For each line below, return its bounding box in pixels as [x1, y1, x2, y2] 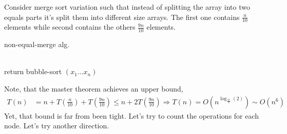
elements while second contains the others [4, 21, 136, 32]
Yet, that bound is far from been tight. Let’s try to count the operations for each [4, 110, 259, 121]
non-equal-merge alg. [4, 39, 70, 50]
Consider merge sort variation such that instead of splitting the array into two [4, 2, 250, 12]
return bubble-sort [4, 66, 62, 77]
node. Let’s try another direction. [4, 120, 109, 131]
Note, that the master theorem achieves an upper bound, [4, 83, 183, 94]
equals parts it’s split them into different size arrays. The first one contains [4, 11, 240, 22]
